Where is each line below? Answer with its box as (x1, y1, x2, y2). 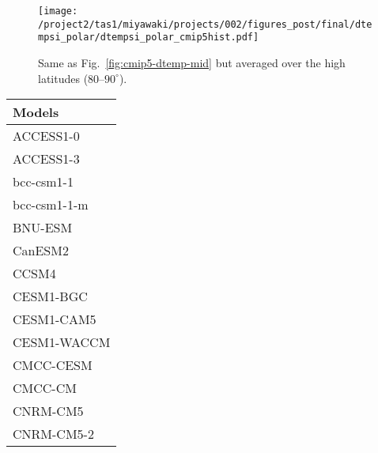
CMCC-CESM (13, 356, 93, 375)
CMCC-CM (13, 379, 77, 398)
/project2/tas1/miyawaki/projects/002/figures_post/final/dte (38, 18, 372, 30)
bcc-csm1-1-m (13, 195, 89, 214)
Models (13, 103, 59, 122)
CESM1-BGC (13, 287, 88, 306)
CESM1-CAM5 (13, 310, 96, 329)
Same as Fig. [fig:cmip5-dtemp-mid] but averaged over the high (38, 54, 346, 70)
